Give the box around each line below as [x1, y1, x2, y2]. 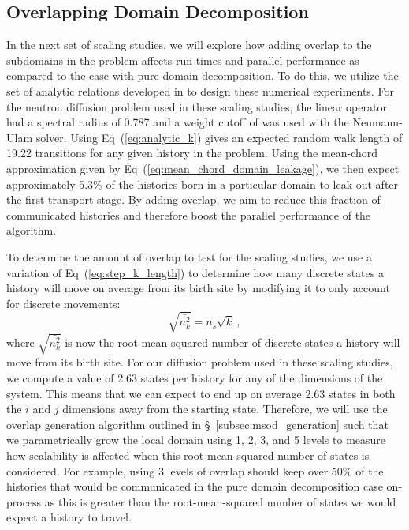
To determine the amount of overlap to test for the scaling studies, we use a [6, 248, 373, 265]
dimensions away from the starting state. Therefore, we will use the [62, 400, 388, 417]
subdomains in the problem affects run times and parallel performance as [6, 51, 359, 68]
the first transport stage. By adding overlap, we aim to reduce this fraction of [6, 191, 381, 208]
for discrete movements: [6, 295, 121, 311]
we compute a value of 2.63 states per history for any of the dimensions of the [6, 369, 383, 385]
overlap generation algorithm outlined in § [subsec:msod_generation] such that [6, 415, 389, 432]
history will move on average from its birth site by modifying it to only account [6, 280, 390, 296]
